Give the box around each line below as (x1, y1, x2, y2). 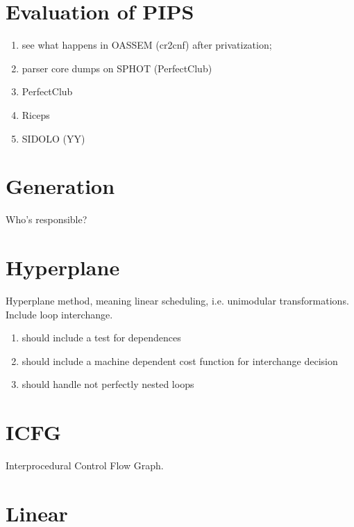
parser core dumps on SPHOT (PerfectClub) (22, 60, 212, 75)
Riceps (22, 107, 50, 122)
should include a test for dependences (22, 330, 181, 345)
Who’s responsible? (6, 212, 87, 227)
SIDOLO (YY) (22, 131, 85, 145)
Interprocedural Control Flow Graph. (6, 458, 164, 473)
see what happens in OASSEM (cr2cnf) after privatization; (22, 38, 272, 52)
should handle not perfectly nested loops (22, 377, 194, 391)
